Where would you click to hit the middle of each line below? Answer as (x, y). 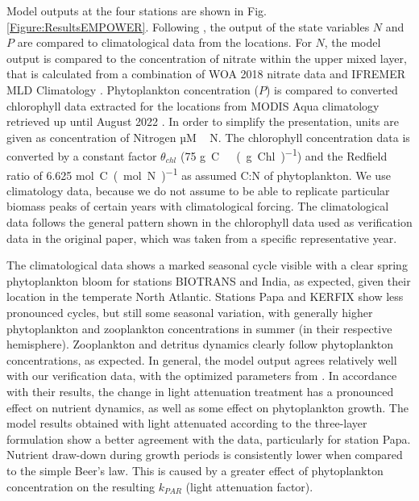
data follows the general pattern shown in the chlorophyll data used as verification (209, 222)
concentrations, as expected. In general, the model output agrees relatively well (202, 359)
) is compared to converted (332, 89)
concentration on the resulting (81, 486)
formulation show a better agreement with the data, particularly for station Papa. (209, 438)
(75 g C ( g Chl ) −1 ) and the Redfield (284, 154)
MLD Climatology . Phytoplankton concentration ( (133, 89)
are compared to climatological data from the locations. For (164, 42)
